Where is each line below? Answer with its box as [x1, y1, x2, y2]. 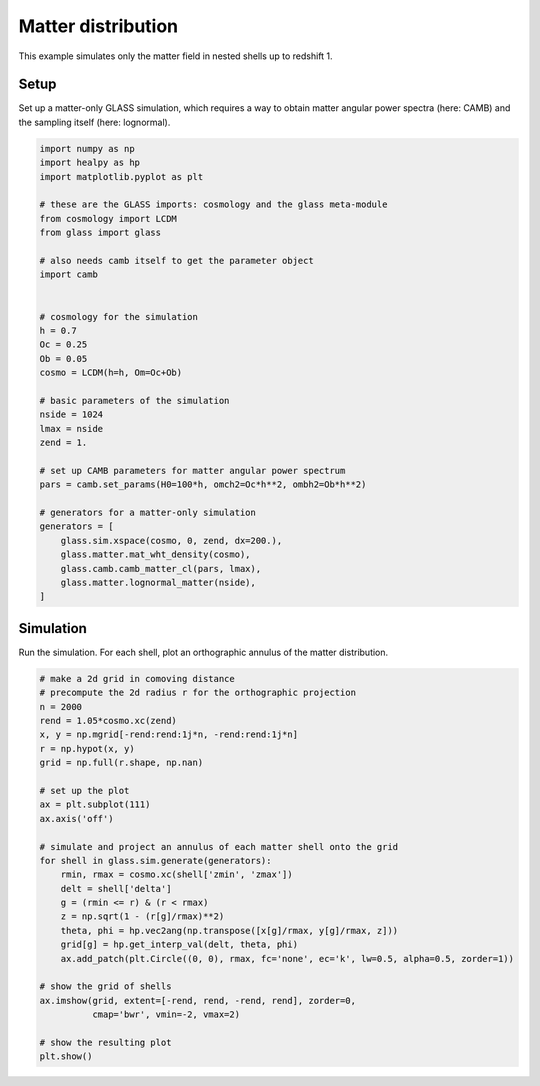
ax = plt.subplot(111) [39, 799, 151, 810]
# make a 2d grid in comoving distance [39, 673, 235, 684]
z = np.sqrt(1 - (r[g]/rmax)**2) [60, 911, 225, 922]
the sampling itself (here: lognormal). [18, 116, 171, 128]
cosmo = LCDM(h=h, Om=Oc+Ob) [39, 367, 183, 379]
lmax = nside [39, 423, 104, 434]
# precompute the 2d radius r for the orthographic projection [39, 687, 357, 699]
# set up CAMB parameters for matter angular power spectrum [39, 465, 346, 476]
